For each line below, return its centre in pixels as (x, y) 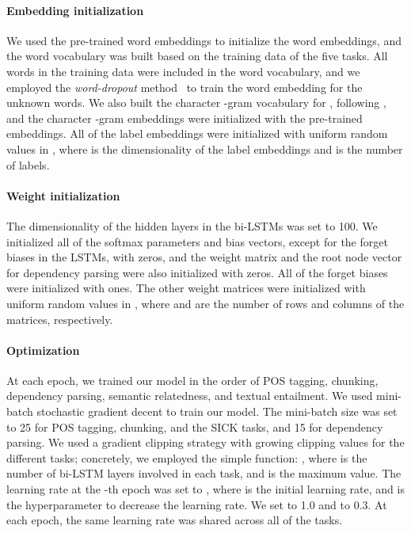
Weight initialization (63, 195)
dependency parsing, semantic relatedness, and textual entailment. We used (190, 396)
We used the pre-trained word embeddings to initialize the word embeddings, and (204, 40)
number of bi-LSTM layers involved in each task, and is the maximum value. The (204, 473)
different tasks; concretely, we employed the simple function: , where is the (187, 457)
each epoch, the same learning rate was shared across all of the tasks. (175, 520)
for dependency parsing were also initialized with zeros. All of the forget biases (197, 272)
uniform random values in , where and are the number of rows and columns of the (205, 303)
